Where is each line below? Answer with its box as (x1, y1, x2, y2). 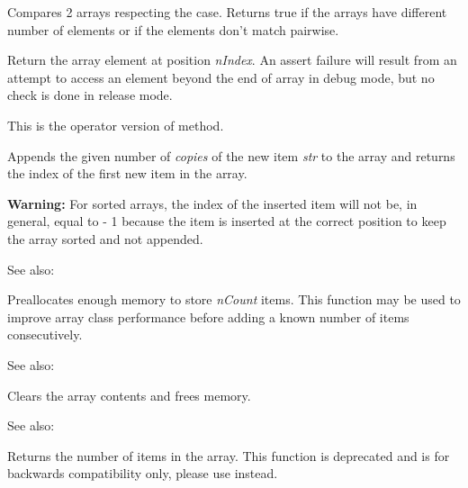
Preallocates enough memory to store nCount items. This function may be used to (7, 290, 461, 309)
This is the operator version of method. (7, 115, 224, 134)
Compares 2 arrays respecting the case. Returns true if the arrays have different (7, 3, 447, 21)
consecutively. (7, 325, 83, 344)
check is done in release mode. (7, 86, 173, 104)
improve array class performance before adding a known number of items (7, 307, 409, 326)
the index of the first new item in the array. (7, 164, 247, 183)
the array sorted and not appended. (7, 229, 203, 248)
